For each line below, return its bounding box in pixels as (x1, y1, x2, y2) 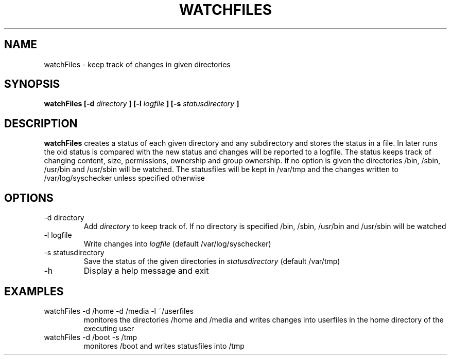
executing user (83, 324, 134, 333)
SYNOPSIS (4, 78, 60, 91)
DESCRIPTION (4, 117, 78, 130)
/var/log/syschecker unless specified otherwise (44, 174, 205, 183)
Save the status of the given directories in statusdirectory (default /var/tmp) (83, 257, 340, 266)
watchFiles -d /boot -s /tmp (44, 332, 137, 342)
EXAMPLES (4, 285, 64, 298)
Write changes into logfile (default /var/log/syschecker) (83, 239, 271, 249)
